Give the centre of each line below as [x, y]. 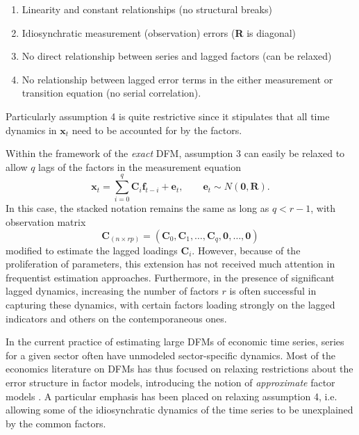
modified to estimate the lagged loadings [92, 250]
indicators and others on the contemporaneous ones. [116, 318]
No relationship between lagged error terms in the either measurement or [177, 79]
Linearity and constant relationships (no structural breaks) [147, 9]
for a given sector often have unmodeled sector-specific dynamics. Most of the [170, 355]
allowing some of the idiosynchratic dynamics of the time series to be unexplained [179, 410]
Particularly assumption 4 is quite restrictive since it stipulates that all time [168, 116]
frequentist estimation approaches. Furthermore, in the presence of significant [170, 277]
